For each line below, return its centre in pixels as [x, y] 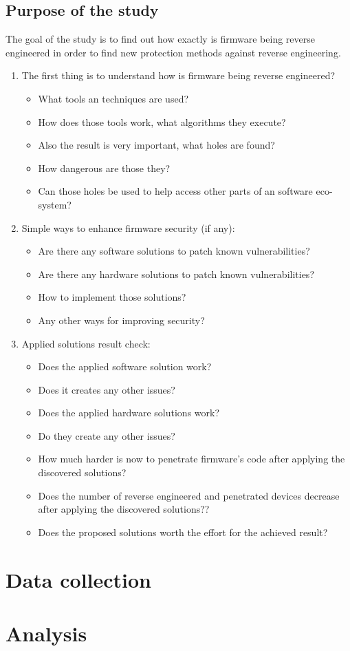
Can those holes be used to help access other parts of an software [175, 191]
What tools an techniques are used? [113, 98]
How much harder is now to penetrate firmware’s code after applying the [192, 459]
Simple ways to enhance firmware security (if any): [128, 227]
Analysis [46, 633]
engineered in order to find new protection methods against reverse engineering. [173, 52]
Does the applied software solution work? [125, 366]
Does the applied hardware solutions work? [129, 413]
